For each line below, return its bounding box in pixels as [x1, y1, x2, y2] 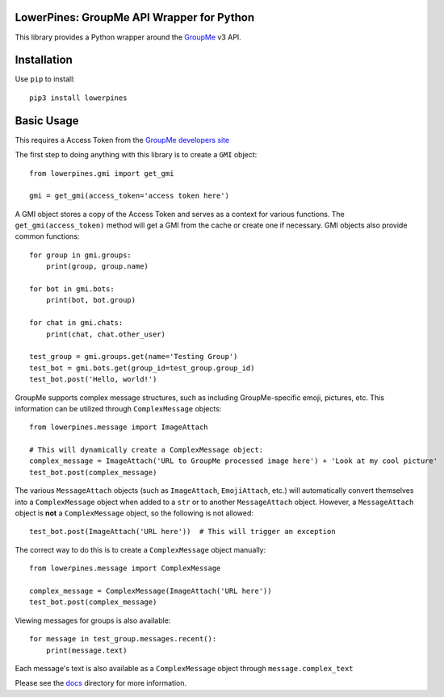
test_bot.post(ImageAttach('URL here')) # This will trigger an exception [29, 527, 336, 536]
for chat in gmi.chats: [29, 319, 124, 328]
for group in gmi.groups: [29, 250, 132, 260]
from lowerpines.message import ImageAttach [29, 423, 209, 432]
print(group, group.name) [45, 262, 149, 271]
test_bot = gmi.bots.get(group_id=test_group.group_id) [29, 363, 255, 373]
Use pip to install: [15, 74, 76, 84]
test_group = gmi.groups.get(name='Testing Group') [29, 352, 238, 361]
